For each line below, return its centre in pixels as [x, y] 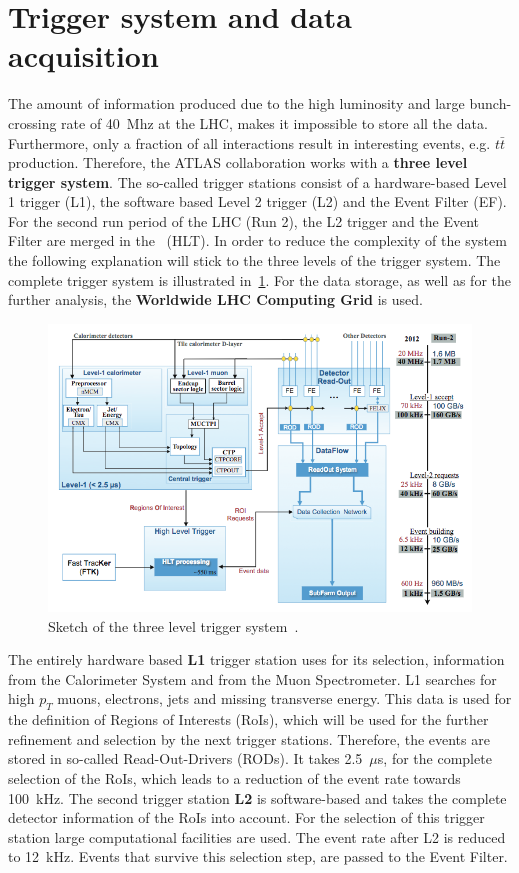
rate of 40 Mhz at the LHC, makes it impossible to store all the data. [274, 122]
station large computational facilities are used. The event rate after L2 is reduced [257, 836]
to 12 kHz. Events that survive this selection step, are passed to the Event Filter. [258, 856]
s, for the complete [434, 758]
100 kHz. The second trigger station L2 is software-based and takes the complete [257, 797]
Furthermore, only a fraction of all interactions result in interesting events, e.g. [249, 142]
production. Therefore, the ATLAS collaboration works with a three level [238, 162]
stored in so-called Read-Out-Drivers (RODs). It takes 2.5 [185, 758]
